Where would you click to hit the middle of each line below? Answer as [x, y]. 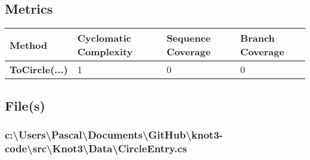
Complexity [105, 52]
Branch [258, 38]
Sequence [189, 38]
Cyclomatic [104, 38]
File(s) [25, 105]
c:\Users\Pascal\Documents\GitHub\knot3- [114, 134]
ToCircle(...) [39, 70]
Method [29, 45]
